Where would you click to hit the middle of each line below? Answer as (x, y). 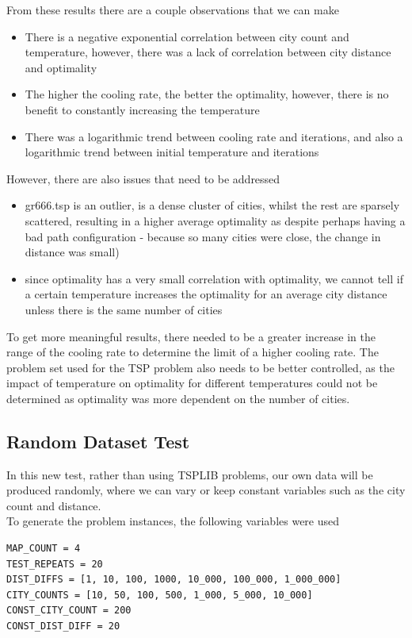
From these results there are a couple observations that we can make (173, 10)
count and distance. (54, 505)
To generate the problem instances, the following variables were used (173, 521)
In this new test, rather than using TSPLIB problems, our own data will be (190, 474)
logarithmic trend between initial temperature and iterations (172, 152)
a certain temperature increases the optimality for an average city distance (206, 294)
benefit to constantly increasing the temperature (142, 109)
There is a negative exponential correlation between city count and (187, 36)
